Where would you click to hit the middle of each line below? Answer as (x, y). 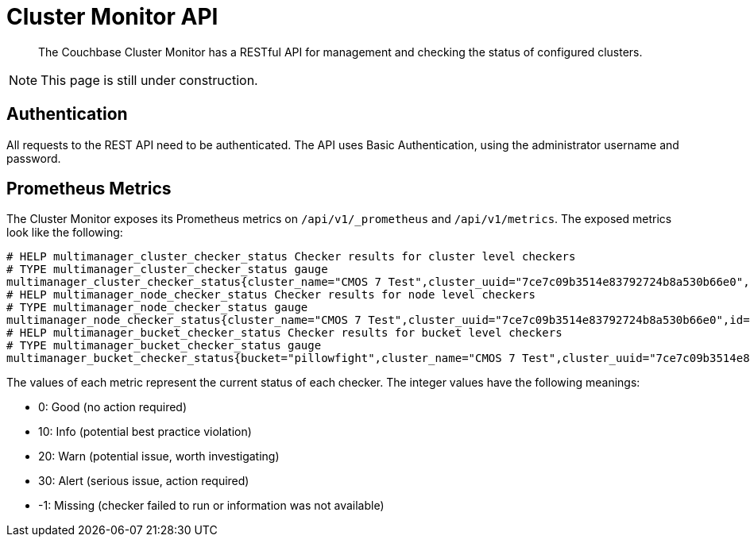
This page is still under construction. (149, 80)
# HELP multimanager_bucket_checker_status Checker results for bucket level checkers (284, 333)
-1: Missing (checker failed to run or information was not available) (211, 506)
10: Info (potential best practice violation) (145, 432)
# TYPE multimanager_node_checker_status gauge (157, 308)
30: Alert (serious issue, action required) (144, 481)
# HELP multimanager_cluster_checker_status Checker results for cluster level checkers (291, 257)
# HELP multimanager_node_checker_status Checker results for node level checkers (271, 295)
